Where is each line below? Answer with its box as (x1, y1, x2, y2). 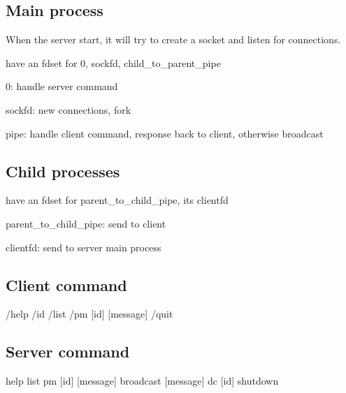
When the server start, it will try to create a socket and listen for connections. (6, 32, 341, 47)
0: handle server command (6, 79, 118, 94)
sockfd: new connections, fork (6, 102, 131, 117)
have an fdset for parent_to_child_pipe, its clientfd (6, 193, 229, 207)
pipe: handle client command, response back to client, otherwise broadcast (6, 126, 324, 140)
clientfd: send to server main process (6, 239, 161, 254)
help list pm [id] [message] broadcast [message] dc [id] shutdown (6, 373, 279, 388)
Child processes (6, 160, 120, 181)
